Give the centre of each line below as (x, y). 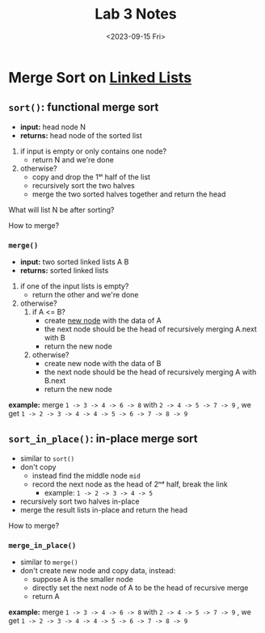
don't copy (38, 466)
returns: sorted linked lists (64, 271)
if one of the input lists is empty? (74, 286)
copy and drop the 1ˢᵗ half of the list (91, 177)
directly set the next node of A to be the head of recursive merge (140, 588)
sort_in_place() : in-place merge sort (103, 439)
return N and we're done (73, 159)
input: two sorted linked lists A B (74, 262)
